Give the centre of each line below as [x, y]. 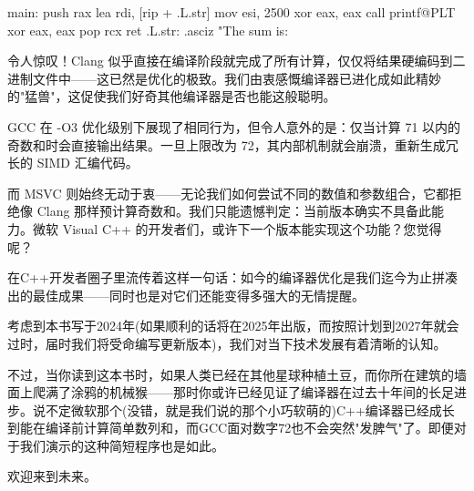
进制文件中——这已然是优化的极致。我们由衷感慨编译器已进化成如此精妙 [224, 78]
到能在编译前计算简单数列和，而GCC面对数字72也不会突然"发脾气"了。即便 [231, 428]
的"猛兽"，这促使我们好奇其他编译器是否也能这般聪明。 [172, 96]
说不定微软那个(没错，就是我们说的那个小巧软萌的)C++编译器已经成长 [243, 409]
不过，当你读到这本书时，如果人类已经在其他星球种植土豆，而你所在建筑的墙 [237, 374]
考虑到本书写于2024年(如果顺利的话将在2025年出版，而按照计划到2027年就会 [233, 326]
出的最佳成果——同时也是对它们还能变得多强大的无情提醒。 [186, 295]
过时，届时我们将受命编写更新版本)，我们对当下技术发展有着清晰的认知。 [227, 343]
